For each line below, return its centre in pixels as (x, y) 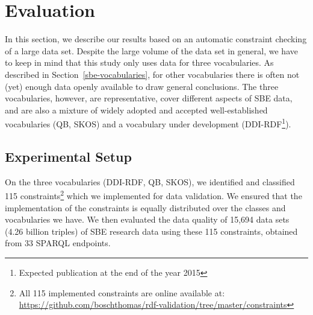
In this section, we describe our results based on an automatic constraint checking (156, 39)
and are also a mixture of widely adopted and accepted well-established (136, 110)
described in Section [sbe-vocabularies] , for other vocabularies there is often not (152, 74)
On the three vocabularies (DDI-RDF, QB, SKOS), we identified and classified (150, 181)
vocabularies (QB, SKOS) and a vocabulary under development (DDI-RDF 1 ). (148, 123)
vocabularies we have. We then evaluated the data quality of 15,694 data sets (147, 219)
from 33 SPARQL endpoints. (58, 243)
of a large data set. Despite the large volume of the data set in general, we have (151, 50)
